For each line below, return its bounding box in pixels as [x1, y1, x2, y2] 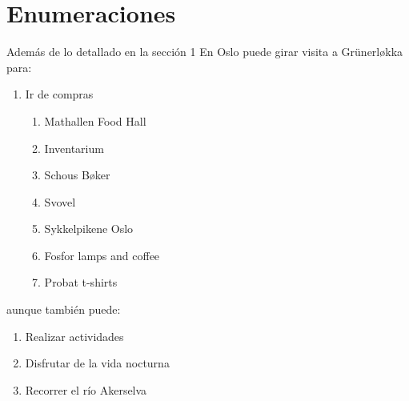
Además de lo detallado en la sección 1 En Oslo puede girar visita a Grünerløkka [6, 43, 403, 60]
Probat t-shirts [44, 274, 118, 291]
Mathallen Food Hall [44, 112, 146, 129]
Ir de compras [25, 86, 94, 102]
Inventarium [44, 139, 104, 156]
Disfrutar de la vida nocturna [25, 355, 170, 371]
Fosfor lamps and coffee [44, 247, 160, 263]
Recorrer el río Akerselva [25, 381, 147, 398]
